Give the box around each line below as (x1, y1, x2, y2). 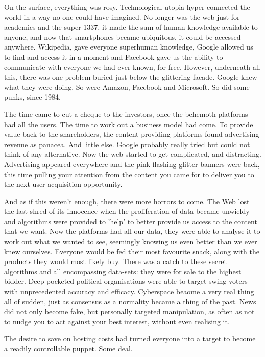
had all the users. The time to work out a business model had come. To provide (4, 118, 253, 129)
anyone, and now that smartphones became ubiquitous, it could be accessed (4, 31, 241, 42)
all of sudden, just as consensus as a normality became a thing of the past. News (4, 296, 256, 306)
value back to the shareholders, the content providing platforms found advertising (4, 129, 259, 139)
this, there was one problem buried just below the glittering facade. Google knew (4, 72, 257, 82)
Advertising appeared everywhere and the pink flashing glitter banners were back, (4, 158, 260, 169)
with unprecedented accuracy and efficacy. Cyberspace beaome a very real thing (4, 286, 254, 297)
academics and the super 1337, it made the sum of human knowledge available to (4, 21, 258, 32)
